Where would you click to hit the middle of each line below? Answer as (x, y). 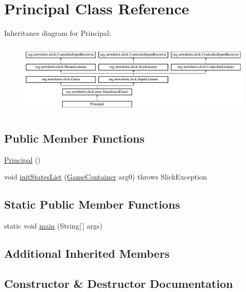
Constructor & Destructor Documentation (119, 283)
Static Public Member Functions (92, 204)
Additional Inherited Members (87, 253)
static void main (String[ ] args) (53, 226)
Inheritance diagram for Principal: (58, 33)
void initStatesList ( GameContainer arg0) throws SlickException (106, 177)
